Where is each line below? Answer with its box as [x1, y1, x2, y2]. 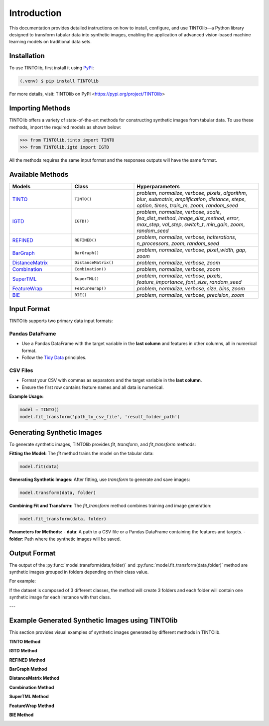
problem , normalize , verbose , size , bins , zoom [136, 285, 245, 292]
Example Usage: [9, 393, 44, 399]
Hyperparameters [136, 183, 180, 190]
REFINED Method [9, 657, 46, 663]
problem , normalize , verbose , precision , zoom [136, 291, 245, 298]
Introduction [9, 7, 62, 18]
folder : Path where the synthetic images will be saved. [9, 536, 121, 542]
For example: [9, 578, 36, 584]
